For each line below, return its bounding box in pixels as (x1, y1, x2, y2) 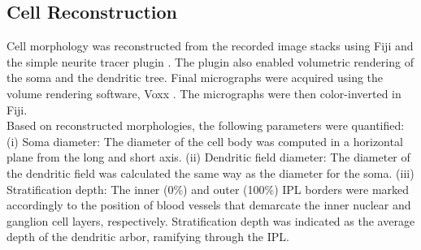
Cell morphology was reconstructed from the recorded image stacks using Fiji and (7, 37, 414, 54)
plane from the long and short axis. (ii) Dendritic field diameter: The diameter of (7, 149, 410, 166)
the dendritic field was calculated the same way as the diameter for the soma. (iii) (7, 164, 414, 181)
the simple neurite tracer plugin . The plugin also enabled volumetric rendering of (7, 53, 414, 70)
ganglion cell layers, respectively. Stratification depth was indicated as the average (7, 212, 415, 229)
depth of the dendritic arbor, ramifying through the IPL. (7, 228, 289, 245)
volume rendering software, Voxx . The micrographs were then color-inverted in (7, 84, 401, 101)
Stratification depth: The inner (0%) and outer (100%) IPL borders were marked (7, 180, 410, 197)
